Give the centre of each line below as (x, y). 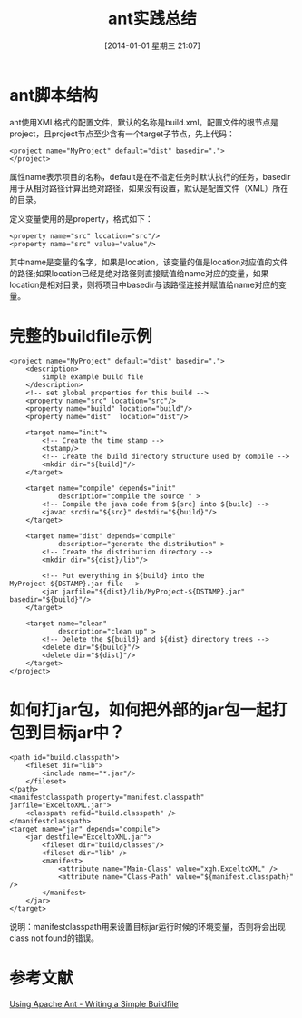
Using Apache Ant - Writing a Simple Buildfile (94, 1003)
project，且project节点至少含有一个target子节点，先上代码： (122, 134)
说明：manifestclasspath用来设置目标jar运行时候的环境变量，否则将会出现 (147, 926)
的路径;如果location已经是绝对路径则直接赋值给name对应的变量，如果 (139, 273)
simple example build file (93, 377)
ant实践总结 (152, 19)
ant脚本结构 (54, 95)
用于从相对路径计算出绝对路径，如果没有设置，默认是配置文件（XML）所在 (149, 188)
